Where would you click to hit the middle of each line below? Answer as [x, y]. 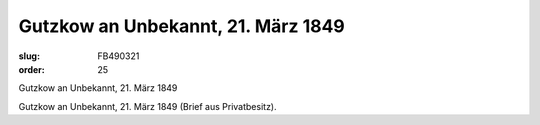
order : [31, 69]
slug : [29, 56]
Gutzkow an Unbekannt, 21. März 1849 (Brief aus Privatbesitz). [147, 106]
